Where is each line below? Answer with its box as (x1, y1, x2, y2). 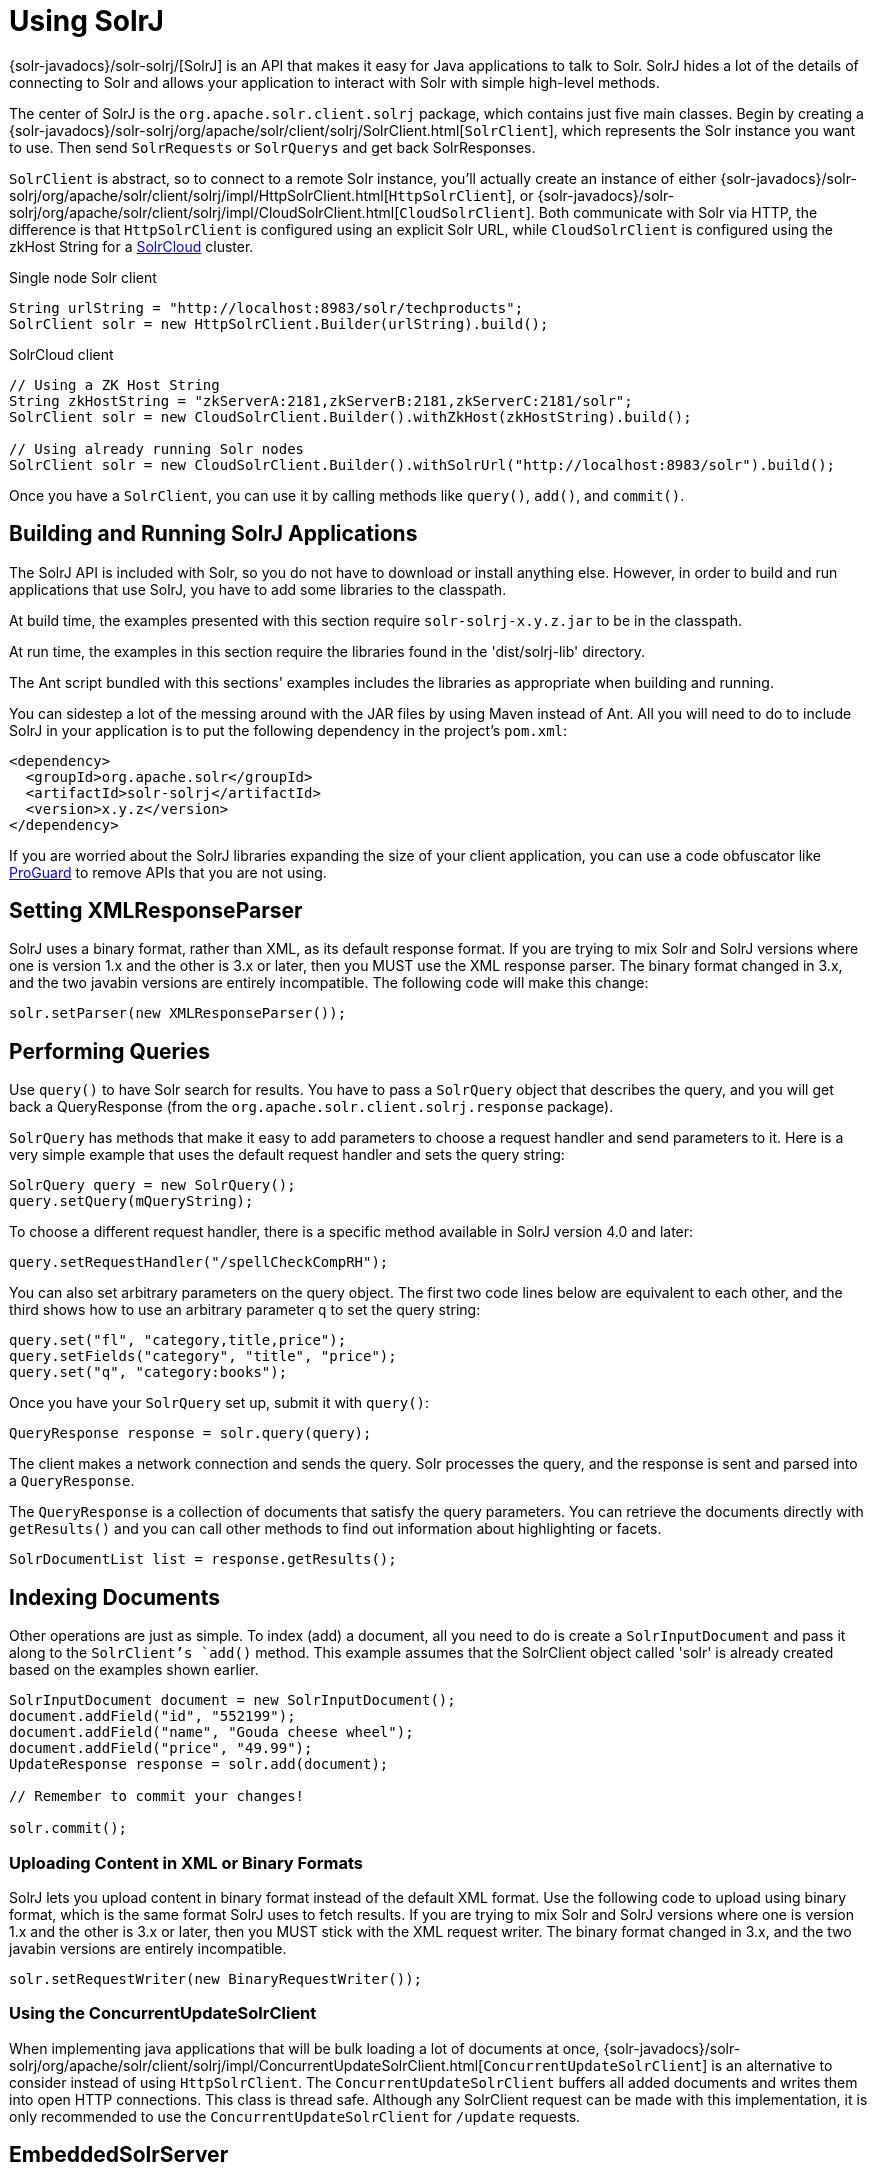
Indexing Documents (9, 1584, 221, 1610)
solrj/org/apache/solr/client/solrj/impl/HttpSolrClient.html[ (9, 186, 389, 204)
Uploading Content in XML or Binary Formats (9, 1852, 363, 1873)
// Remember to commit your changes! (9, 1788, 305, 1805)
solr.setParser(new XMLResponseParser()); (9, 1005, 347, 1022)
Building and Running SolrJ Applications (9, 521, 418, 547)
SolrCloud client (9, 345, 114, 363)
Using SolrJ (9, 4, 164, 38)
